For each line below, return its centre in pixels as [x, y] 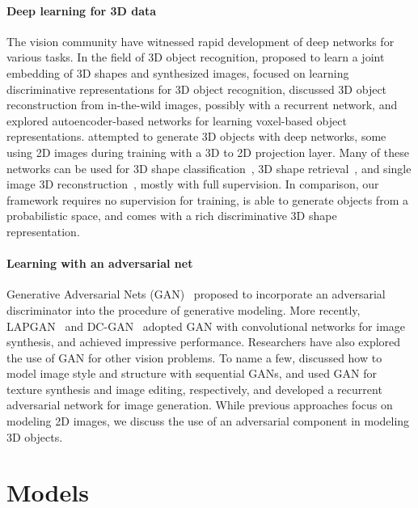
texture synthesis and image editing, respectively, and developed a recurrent [194, 389]
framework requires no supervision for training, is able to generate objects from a [207, 199]
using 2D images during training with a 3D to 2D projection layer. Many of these [208, 152]
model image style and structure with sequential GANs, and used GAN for [192, 373]
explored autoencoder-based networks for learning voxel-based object [177, 120]
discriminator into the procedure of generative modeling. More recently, [184, 309]
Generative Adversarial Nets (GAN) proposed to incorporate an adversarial [196, 294]
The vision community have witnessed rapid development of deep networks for [201, 41]
